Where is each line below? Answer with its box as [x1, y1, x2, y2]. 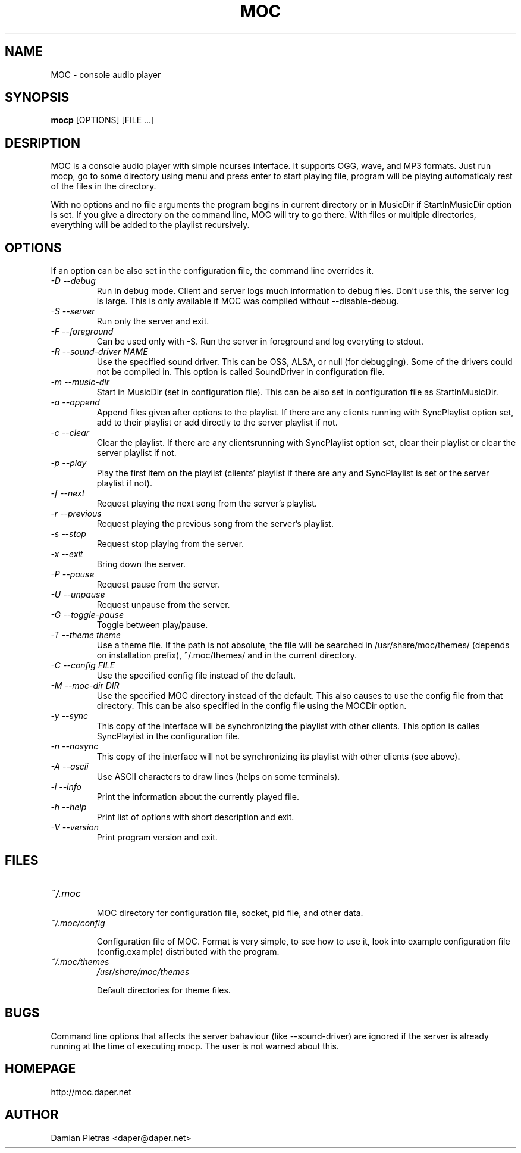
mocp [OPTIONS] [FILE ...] [51, 115, 155, 126]
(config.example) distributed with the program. [96, 946, 280, 957]
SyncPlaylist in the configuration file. [96, 731, 240, 742]
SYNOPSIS [5, 90, 70, 105]
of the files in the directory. [51, 181, 156, 192]
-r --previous [51, 508, 102, 519]
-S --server [51, 306, 95, 317]
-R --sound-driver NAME [51, 346, 148, 357]
